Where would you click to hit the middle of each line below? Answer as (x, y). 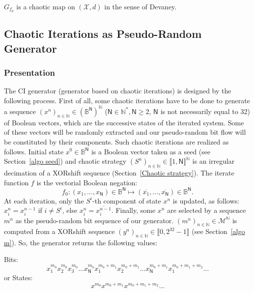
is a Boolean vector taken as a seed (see (151, 151)
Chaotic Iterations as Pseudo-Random (103, 34)
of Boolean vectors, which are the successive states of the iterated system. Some (124, 122)
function (16, 182)
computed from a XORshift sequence (59, 231)
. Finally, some (133, 210)
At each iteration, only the (44, 200)
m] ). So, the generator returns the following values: (81, 243)
